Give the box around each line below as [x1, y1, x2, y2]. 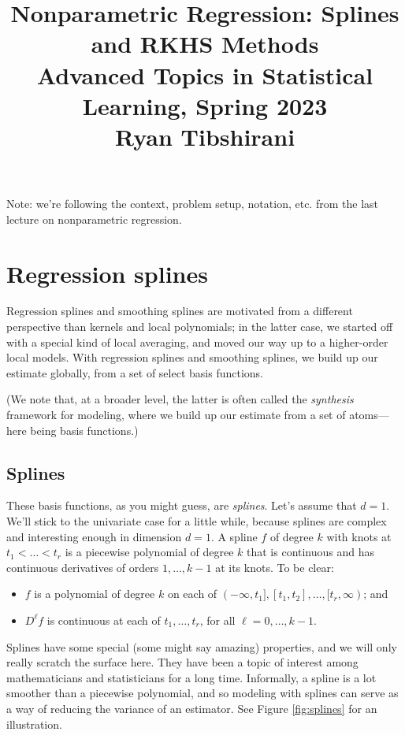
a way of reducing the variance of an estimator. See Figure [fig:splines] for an [6, 700, 377, 716]
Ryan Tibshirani [114, 120, 295, 152]
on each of [167, 585, 217, 602]
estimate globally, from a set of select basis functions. [6, 364, 263, 380]
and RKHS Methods [91, 28, 319, 60]
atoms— [349, 406, 389, 422]
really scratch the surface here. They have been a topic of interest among [6, 654, 359, 670]
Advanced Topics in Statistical [36, 58, 373, 91]
